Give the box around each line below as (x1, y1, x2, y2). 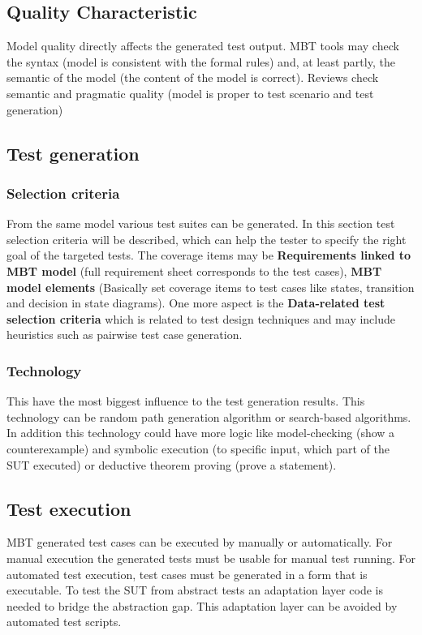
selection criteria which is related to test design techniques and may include (6, 310, 396, 327)
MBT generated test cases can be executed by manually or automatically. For (6, 534, 393, 551)
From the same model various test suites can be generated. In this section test (6, 215, 395, 232)
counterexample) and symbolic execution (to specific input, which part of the (6, 440, 390, 457)
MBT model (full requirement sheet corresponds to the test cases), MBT (6, 262, 382, 279)
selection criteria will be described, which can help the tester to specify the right (6, 230, 407, 247)
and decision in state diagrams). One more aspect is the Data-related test (6, 294, 385, 311)
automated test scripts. (6, 613, 122, 630)
